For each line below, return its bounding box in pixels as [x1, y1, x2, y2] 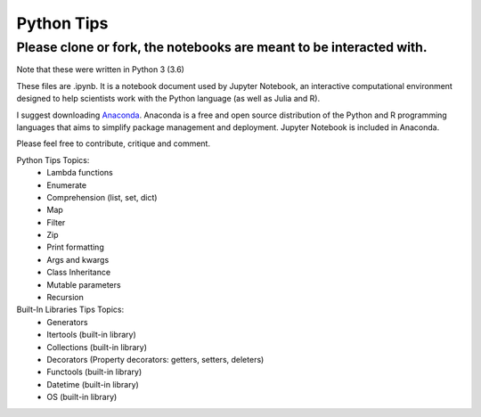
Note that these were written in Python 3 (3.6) [16, 64, 184, 75]
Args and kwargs [46, 254, 110, 265]
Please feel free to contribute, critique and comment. [16, 138, 211, 149]
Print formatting [46, 241, 104, 253]
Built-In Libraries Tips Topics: [16, 304, 125, 315]
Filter [46, 217, 66, 227]
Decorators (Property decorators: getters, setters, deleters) [46, 354, 265, 364]
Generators [46, 316, 88, 327]
